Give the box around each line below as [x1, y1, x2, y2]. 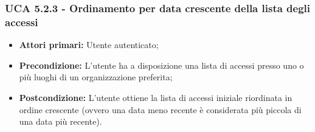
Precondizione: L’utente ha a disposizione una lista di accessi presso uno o [19, 58, 304, 71]
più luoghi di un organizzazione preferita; [19, 71, 173, 83]
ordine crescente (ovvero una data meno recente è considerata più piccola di [19, 103, 302, 116]
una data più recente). [19, 115, 102, 128]
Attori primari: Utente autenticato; [19, 38, 159, 51]
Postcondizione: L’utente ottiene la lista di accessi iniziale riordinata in [19, 91, 292, 103]
